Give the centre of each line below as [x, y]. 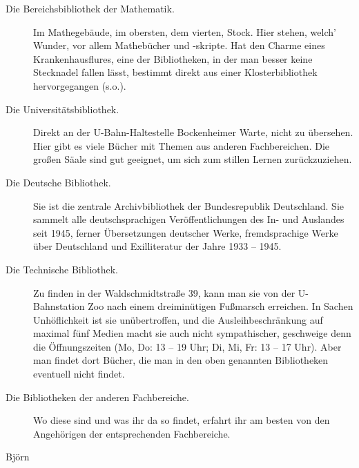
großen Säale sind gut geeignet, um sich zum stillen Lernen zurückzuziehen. [193, 159]
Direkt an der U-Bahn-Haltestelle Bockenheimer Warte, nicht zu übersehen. [193, 132]
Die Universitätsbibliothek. [62, 109]
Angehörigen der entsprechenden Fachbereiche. [132, 433]
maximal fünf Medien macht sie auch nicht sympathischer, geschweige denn [192, 333]
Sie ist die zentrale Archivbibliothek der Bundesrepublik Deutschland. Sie [188, 205]
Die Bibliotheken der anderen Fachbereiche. [97, 397]
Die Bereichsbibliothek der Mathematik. [90, 8]
